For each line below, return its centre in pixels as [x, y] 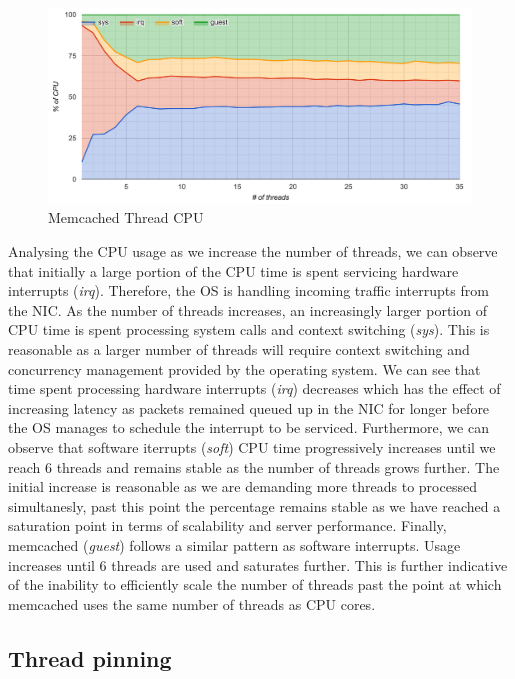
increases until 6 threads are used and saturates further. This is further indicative [258, 564]
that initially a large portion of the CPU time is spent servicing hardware [233, 270]
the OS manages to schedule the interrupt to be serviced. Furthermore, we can [248, 427]
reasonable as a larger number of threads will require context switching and [239, 349]
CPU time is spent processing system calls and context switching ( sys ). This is [249, 329]
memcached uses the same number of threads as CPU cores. [192, 603]
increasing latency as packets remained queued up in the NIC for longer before [249, 407]
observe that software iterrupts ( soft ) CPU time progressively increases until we [252, 446]
